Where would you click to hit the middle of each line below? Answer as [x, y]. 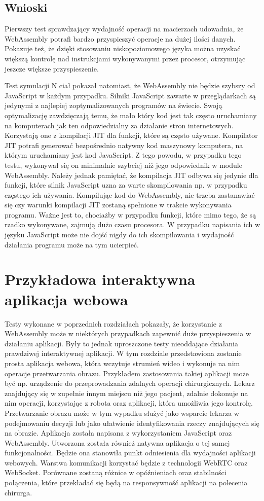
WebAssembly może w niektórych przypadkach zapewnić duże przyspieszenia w [128, 333]
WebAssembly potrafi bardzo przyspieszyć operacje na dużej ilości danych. [120, 38]
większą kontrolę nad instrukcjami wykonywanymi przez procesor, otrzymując [125, 58]
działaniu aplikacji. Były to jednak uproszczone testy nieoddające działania [121, 343]
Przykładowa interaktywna [100, 279]
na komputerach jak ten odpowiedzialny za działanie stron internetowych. [119, 125]
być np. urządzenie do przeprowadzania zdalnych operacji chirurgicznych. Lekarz [130, 383]
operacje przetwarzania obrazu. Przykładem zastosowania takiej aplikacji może [127, 373]
